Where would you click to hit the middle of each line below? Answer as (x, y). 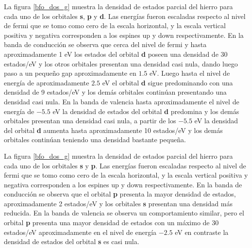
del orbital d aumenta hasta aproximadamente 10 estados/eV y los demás (113, 130)
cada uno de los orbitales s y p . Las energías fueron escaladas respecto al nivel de (125, 165)
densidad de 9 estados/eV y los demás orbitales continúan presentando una (115, 92)
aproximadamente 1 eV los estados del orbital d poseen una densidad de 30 (116, 54)
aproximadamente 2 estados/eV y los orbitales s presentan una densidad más (118, 203)
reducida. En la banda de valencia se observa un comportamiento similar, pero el (124, 213)
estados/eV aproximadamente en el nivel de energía (80, 232)
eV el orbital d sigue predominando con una (168, 82)
